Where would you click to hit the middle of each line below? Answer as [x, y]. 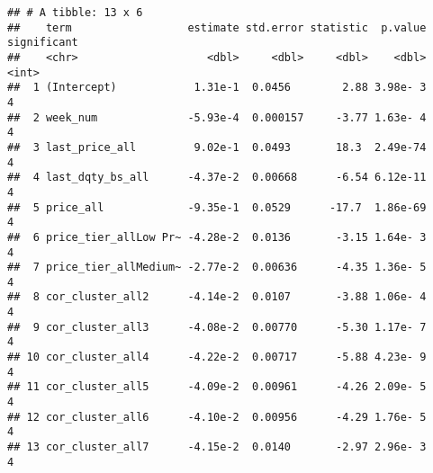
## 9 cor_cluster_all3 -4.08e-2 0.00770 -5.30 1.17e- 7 [217, 327]
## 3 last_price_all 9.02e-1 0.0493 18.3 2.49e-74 [217, 147]
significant [43, 43]
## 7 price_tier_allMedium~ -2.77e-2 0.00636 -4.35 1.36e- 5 [217, 268]
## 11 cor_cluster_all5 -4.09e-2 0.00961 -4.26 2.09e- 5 [217, 387]
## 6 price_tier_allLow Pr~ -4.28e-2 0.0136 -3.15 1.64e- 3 [217, 237]
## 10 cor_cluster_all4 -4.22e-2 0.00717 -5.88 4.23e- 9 [217, 357]
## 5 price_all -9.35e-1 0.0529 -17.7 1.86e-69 [217, 207]
